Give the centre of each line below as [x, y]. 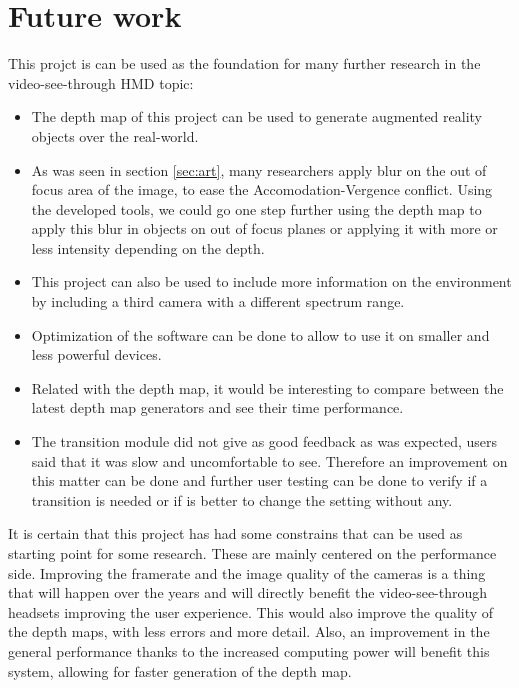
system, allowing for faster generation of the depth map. [180, 670]
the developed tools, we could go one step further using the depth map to [256, 208]
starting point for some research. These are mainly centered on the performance [252, 553]
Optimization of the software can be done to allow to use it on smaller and [260, 334]
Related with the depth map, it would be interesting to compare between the [267, 387]
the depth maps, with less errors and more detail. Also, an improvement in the [249, 631]
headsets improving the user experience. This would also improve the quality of [251, 611]
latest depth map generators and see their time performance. [217, 407]
